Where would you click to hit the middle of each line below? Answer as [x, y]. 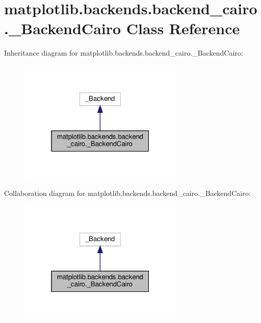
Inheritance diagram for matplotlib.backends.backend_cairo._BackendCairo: [124, 53]
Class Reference [183, 28]
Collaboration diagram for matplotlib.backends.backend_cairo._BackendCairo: [127, 193]
